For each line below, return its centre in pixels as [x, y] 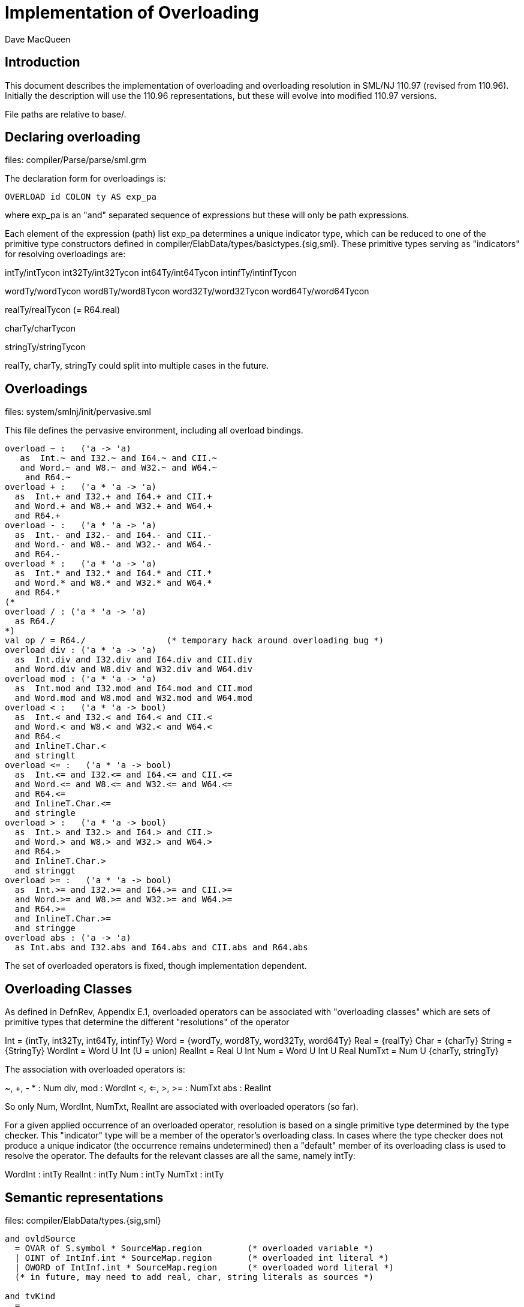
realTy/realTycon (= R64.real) [63, 310]
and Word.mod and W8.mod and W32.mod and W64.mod [134, 698]
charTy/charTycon [40, 329]
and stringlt [45, 756]
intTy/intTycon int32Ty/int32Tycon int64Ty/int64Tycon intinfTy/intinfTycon [151, 273]
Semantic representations [84, 1197]
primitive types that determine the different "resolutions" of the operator [147, 1022]
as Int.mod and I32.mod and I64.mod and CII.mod [134, 689]
